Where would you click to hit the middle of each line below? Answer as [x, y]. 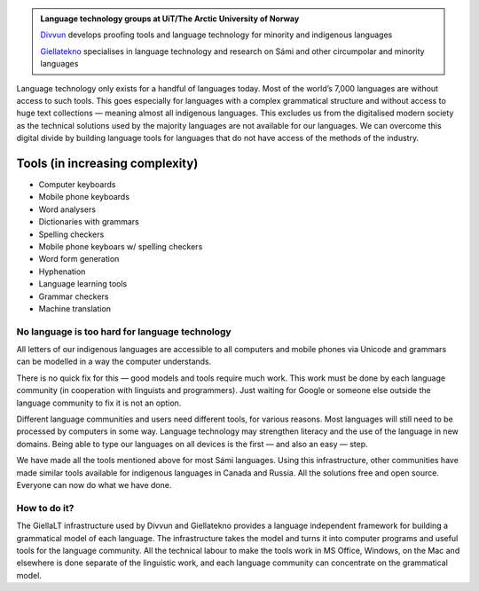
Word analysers [67, 209]
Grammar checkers [74, 296]
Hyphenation [62, 272]
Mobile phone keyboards [84, 197]
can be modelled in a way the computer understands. [114, 362]
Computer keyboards [77, 185]
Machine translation [75, 308]
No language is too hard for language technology [124, 331]
